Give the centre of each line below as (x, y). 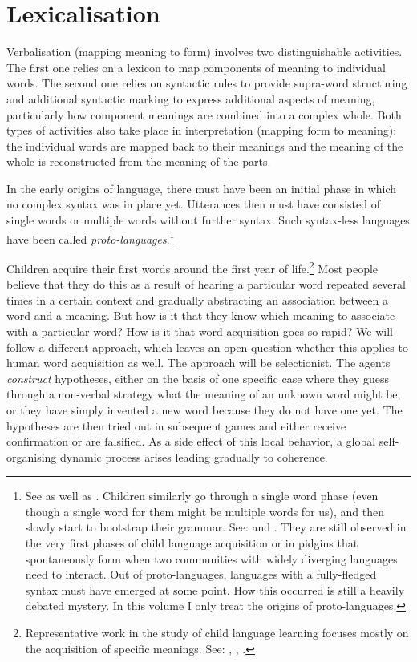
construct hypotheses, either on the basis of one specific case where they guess (198, 378)
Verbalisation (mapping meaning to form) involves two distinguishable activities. (204, 52)
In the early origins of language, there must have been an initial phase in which (202, 188)
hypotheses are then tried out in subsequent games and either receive (176, 425)
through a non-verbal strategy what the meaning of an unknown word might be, (204, 394)
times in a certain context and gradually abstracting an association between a (198, 299)
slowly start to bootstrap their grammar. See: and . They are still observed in (216, 527)
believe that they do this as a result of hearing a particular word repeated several (206, 284)
